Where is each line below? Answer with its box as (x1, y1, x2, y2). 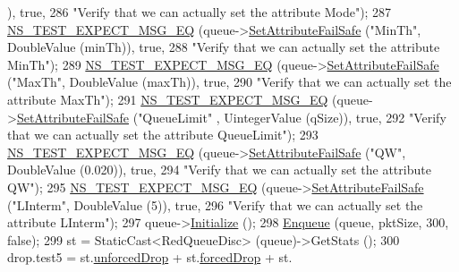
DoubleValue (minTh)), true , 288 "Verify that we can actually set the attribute (7, 38, 440, 56)
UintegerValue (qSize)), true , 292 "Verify (224, 107, 446, 126)
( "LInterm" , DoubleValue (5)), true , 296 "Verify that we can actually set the (7, 195, 423, 214)
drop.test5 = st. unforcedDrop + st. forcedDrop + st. (7, 248, 293, 267)
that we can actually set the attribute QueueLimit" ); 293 (7, 125, 319, 144)
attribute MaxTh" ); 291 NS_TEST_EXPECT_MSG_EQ (7, 89, 328, 108)
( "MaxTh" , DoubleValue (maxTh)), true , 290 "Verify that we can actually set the (7, 72, 452, 91)
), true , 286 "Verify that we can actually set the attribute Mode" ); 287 (7, 3, 392, 21)
